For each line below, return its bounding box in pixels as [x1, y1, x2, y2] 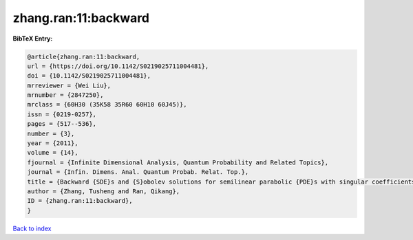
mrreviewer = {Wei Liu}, [27, 81, 112, 89]
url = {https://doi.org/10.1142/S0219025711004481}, [27, 62, 209, 70]
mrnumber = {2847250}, [27, 91, 104, 99]
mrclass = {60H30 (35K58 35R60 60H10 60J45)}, [27, 100, 187, 109]
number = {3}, [27, 129, 75, 138]
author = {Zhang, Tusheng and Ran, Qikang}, [27, 188, 180, 195]
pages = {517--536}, [27, 120, 96, 128]
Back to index [12, 224, 52, 232]
